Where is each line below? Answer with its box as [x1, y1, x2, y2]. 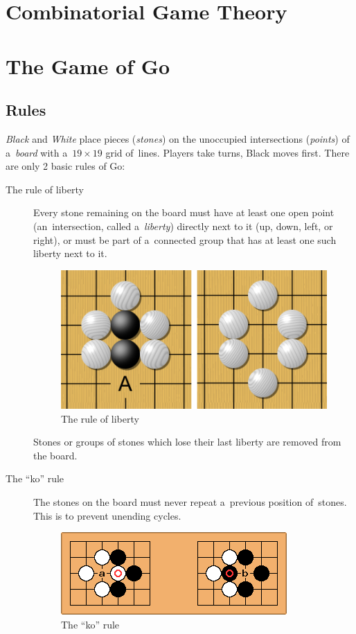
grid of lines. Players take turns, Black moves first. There [105, 145, 350, 159]
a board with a [6, 145, 68, 159]
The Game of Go [6, 51, 170, 80]
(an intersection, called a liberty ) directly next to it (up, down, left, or [33, 218, 333, 233]
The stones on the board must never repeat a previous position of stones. [33, 494, 347, 509]
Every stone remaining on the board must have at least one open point [33, 205, 335, 220]
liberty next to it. [33, 246, 107, 261]
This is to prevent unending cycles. [33, 508, 181, 522]
